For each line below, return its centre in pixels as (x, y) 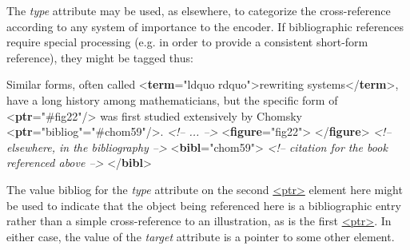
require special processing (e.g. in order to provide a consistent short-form (187, 42)
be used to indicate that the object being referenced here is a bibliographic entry (204, 205)
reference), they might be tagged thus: (100, 57)
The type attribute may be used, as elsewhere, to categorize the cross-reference (199, 10)
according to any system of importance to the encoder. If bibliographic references (205, 26)
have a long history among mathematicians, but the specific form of (172, 99)
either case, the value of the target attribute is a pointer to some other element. (201, 236)
